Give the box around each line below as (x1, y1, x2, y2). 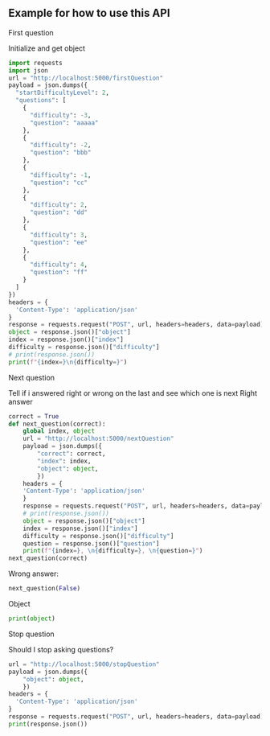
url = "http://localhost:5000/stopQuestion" (8, 660, 160, 668)
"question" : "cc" (29, 179, 88, 187)
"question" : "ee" (29, 238, 88, 246)
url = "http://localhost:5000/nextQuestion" (22, 434, 174, 443)
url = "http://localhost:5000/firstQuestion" (8, 74, 163, 82)
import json (8, 66, 48, 75)
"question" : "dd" (29, 208, 88, 216)
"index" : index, (37, 457, 92, 465)
